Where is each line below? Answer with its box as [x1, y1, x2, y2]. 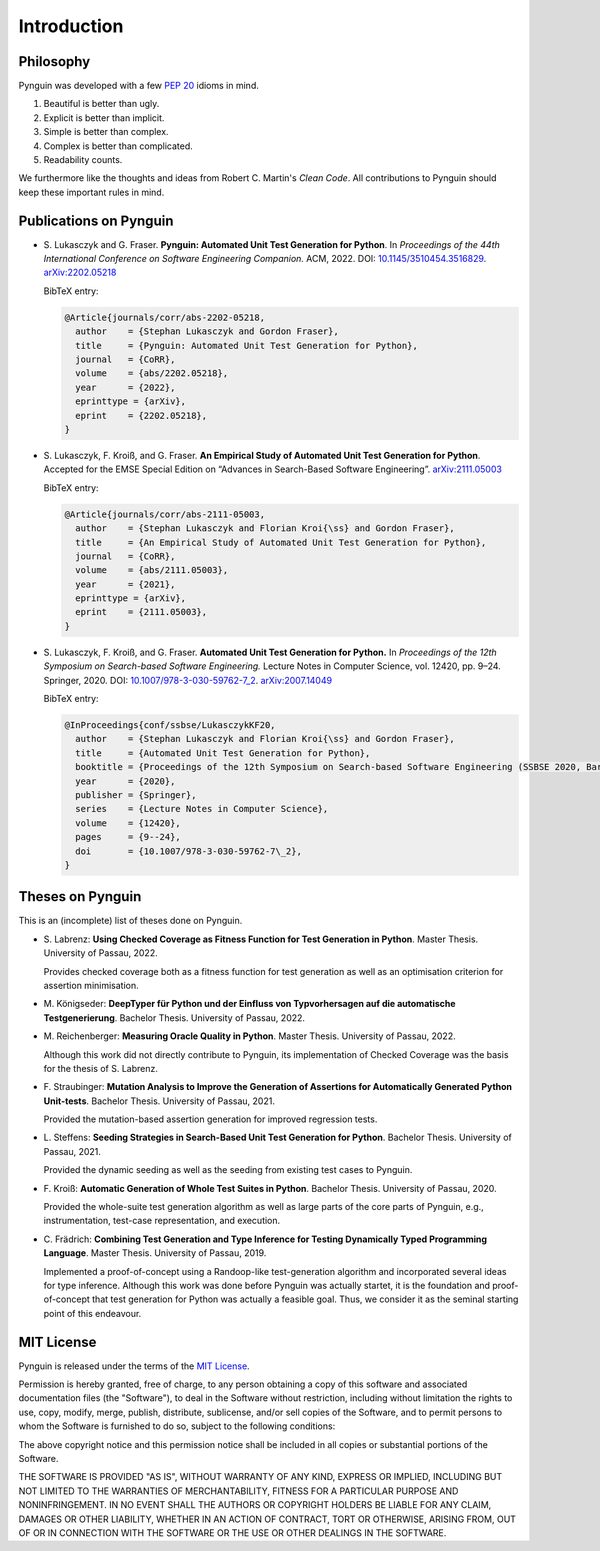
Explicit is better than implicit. [43, 111, 165, 124]
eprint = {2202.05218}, [75, 410, 208, 421]
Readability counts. [43, 154, 123, 166]
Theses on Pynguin [18, 888, 142, 905]
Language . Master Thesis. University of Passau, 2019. [43, 1247, 267, 1259]
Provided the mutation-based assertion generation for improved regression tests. [43, 1113, 378, 1125]
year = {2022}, [75, 381, 176, 393]
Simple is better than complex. [43, 126, 169, 138]
